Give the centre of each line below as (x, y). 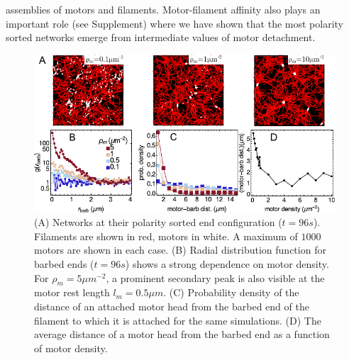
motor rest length (72, 292)
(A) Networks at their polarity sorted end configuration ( (158, 222)
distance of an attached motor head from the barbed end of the (172, 306)
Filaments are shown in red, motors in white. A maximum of (166, 236)
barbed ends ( (64, 264)
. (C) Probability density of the (231, 292)
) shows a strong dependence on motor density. (227, 264)
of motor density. (71, 348)
